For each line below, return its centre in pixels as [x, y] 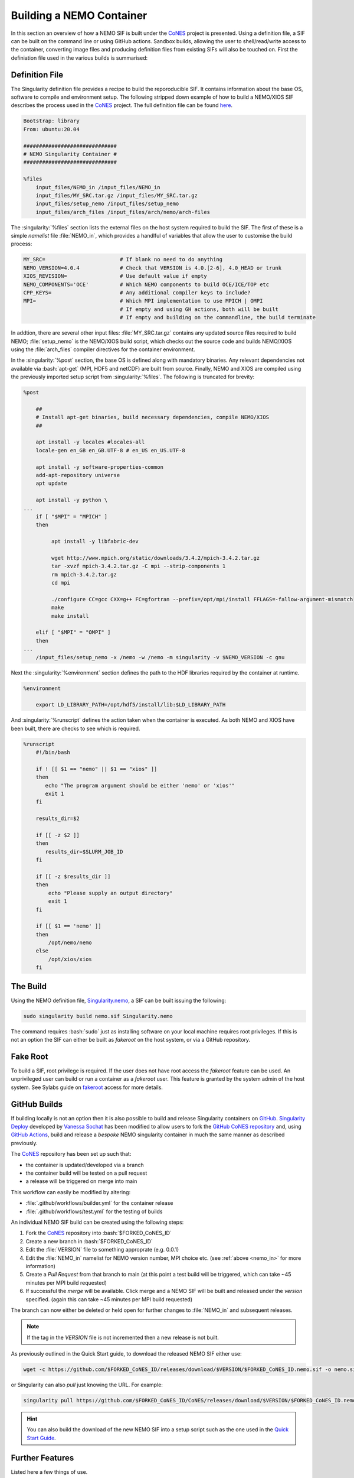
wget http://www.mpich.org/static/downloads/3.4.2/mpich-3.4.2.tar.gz [155, 558]
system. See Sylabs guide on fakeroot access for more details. [87, 1087]
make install [70, 616]
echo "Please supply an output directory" [111, 893]
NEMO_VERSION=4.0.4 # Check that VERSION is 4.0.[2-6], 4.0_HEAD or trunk [153, 268]
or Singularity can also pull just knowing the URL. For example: [87, 1385]
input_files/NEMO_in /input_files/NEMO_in [98, 187]
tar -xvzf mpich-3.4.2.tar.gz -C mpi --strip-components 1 [138, 566]
